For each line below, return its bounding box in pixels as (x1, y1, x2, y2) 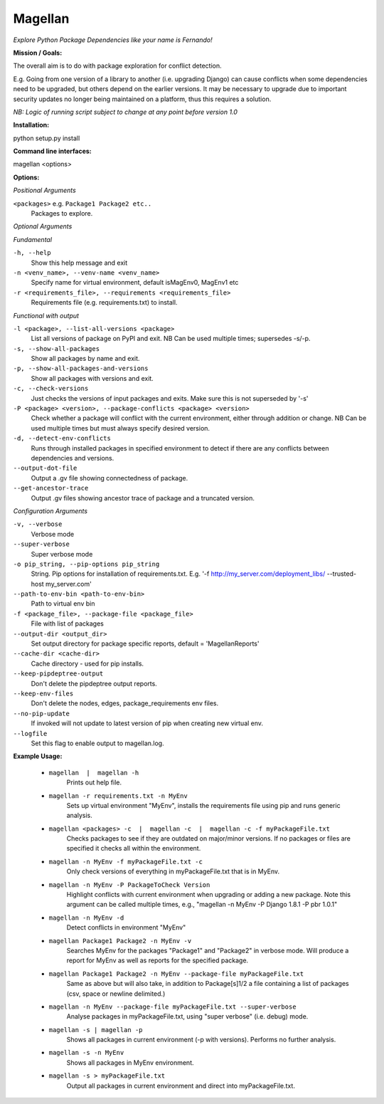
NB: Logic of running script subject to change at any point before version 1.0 (13, 107, 238, 116)
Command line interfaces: (13, 147, 92, 156)
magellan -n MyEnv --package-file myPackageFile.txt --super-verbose (48, 1002, 297, 1011)
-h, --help (13, 249, 51, 257)
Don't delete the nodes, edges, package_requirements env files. (31, 699, 219, 708)
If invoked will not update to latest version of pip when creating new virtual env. (31, 719, 263, 727)
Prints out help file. (66, 778, 122, 787)
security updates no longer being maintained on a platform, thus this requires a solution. (13, 95, 272, 103)
